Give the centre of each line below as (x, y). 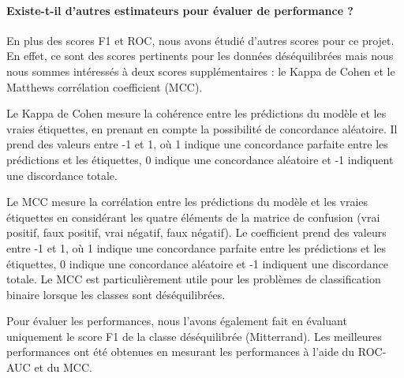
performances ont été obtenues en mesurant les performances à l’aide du (181, 352)
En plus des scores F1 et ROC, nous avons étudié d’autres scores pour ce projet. (200, 40)
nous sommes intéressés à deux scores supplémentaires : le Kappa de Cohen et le (201, 71)
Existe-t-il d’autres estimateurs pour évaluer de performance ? (180, 10)
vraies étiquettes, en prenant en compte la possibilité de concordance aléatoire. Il (202, 128)
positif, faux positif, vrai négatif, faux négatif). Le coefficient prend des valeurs (196, 232)
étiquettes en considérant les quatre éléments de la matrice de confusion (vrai (193, 217)
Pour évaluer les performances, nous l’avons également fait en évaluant (177, 321)
